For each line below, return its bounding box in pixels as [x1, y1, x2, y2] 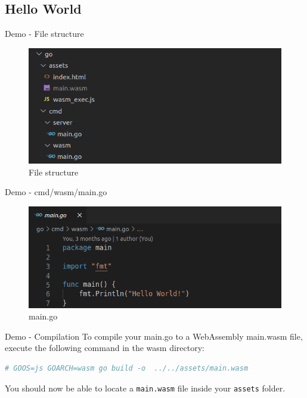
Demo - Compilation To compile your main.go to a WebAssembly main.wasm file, [5, 330, 303, 342]
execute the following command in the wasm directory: [5, 341, 204, 354]
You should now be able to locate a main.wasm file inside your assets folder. [5, 381, 286, 394]
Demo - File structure [5, 27, 84, 40]
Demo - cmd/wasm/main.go [5, 186, 107, 198]
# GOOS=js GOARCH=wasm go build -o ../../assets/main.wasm [5, 364, 249, 373]
